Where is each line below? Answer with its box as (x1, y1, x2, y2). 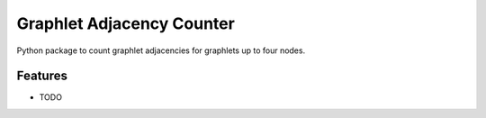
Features (16, 68, 67, 84)
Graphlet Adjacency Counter (16, 14, 236, 33)
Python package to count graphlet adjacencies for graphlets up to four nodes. (16, 45, 306, 56)
